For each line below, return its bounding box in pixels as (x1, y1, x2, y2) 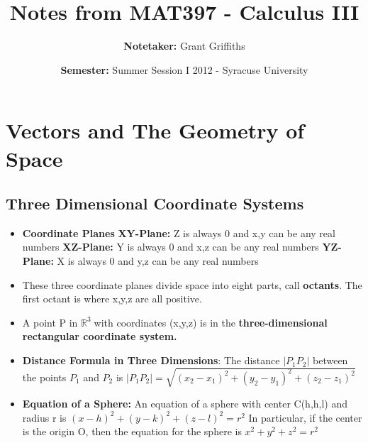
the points (22, 369, 67, 384)
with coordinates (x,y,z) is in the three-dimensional (94, 315, 328, 329)
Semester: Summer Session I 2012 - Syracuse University (60, 62, 308, 77)
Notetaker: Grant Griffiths (123, 38, 245, 53)
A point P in (22, 315, 78, 329)
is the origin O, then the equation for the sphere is (22, 424, 242, 439)
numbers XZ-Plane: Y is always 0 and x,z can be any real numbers (22, 239, 319, 254)
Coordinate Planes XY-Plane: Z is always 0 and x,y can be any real (22, 225, 335, 240)
